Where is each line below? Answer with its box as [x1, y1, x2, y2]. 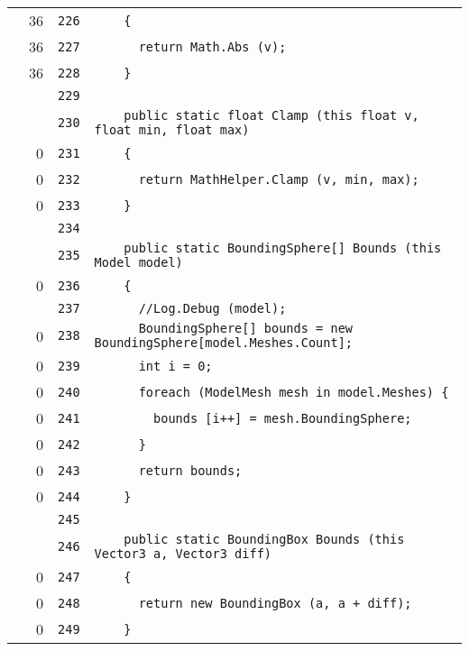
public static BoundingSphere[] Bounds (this [124, 241, 442, 255]
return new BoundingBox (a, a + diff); [138, 595, 412, 610]
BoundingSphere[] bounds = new [138, 321, 354, 335]
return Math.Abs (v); [138, 39, 287, 54]
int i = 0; [138, 358, 213, 373]
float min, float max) [94, 123, 250, 137]
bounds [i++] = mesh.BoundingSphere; [153, 410, 412, 426]
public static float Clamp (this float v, [124, 108, 419, 123]
